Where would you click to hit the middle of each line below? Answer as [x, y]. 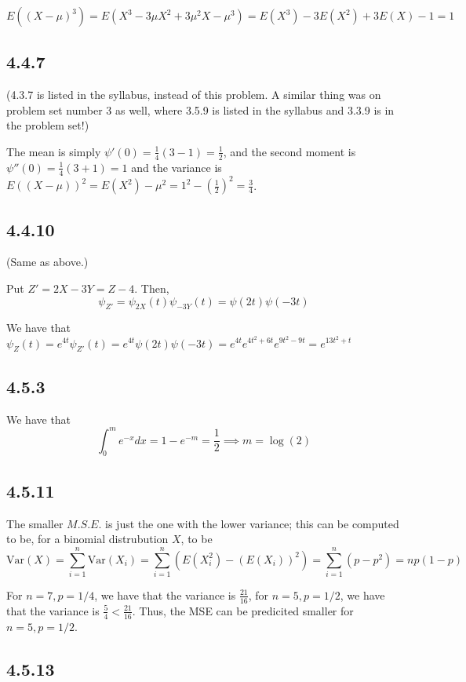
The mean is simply [54, 151]
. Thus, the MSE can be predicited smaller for [243, 610]
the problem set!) [48, 125]
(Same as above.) [47, 262]
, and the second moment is [289, 151]
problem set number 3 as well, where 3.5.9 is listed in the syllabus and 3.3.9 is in [200, 109]
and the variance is [177, 167]
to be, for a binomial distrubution [87, 539]
